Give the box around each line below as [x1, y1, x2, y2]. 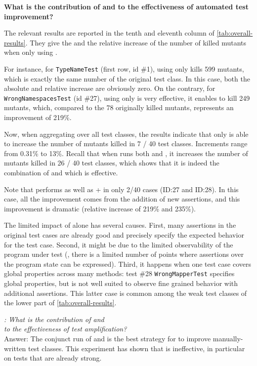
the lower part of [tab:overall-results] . [4, 297, 117, 308]
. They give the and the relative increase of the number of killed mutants [25, 37, 247, 47]
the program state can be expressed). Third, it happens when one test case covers [4, 258, 252, 269]
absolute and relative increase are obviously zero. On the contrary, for [4, 83, 215, 93]
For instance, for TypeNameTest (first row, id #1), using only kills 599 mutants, [4, 63, 244, 74]
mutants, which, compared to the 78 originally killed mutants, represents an [4, 102, 234, 113]
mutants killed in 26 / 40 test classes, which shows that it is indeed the [4, 158, 219, 168]
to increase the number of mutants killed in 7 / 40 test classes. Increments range [4, 138, 248, 149]
